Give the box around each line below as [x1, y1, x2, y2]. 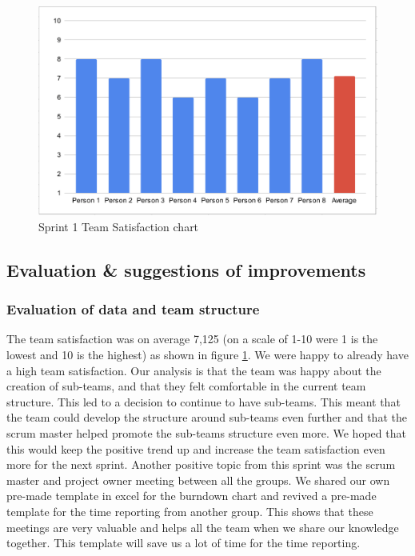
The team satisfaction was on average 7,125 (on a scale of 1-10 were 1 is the [6, 330, 378, 347]
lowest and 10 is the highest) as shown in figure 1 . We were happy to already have [6, 346, 409, 363]
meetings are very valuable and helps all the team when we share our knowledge [6, 518, 399, 535]
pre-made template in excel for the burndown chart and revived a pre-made [6, 487, 377, 504]
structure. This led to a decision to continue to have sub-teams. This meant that [6, 393, 401, 410]
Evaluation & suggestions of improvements [6, 257, 366, 282]
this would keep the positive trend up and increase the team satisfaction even [6, 440, 385, 457]
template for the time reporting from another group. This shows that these [6, 502, 373, 519]
